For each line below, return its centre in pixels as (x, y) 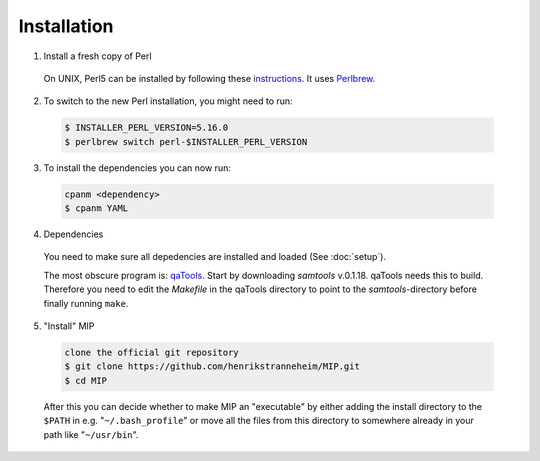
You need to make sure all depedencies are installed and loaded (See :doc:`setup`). (215, 257)
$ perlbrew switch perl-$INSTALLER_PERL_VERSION (186, 141)
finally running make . (86, 303)
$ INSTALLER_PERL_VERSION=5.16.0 (146, 128)
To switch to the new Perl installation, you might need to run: (168, 101)
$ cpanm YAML (96, 208)
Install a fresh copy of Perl (97, 56)
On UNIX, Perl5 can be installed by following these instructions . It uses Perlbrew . (209, 78)
